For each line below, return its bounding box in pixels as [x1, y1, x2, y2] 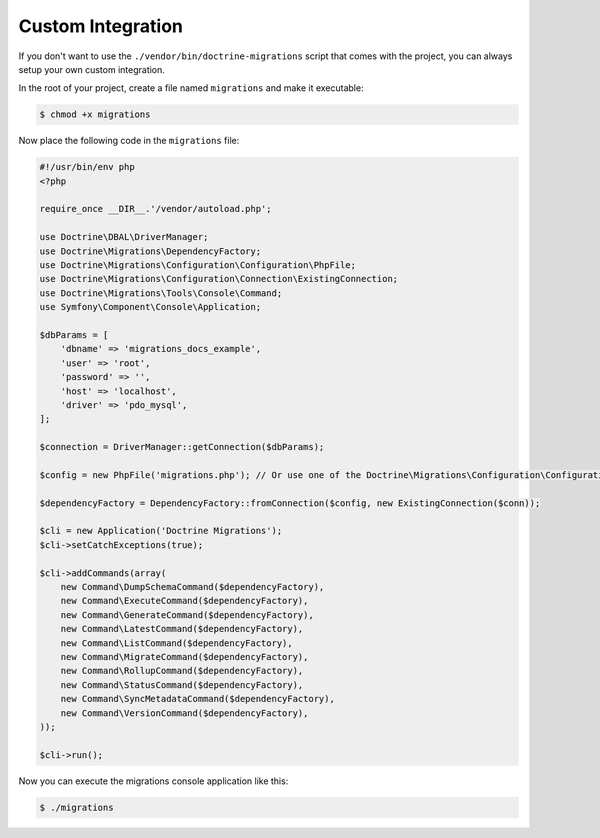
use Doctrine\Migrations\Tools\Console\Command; [39, 287, 283, 299]
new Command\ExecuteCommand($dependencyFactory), [60, 595, 309, 607]
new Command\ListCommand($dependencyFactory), [60, 637, 294, 649]
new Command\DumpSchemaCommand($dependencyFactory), [60, 581, 325, 592]
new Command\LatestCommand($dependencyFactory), [60, 623, 304, 635]
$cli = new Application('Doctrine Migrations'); [39, 525, 283, 537]
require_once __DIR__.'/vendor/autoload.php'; [39, 203, 272, 215]
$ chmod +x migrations [39, 109, 151, 120]
